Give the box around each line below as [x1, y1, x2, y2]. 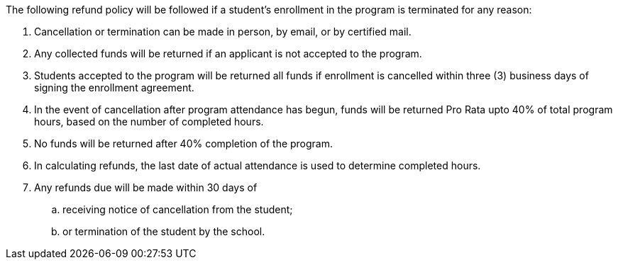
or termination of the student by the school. [62, 225, 265, 237]
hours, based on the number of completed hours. [34, 115, 264, 128]
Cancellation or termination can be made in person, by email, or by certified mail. [34, 26, 412, 38]
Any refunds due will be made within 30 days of [34, 181, 258, 193]
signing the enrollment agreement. [34, 81, 194, 94]
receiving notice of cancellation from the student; [62, 203, 293, 215]
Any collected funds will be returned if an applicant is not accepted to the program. [34, 47, 422, 60]
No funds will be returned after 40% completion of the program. [34, 137, 333, 150]
